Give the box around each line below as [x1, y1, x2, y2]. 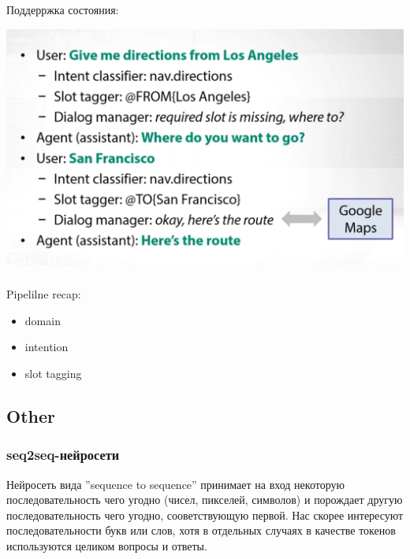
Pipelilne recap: [6, 286, 81, 302]
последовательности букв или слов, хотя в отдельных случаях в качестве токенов [6, 522, 396, 539]
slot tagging [24, 365, 82, 382]
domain [24, 312, 61, 328]
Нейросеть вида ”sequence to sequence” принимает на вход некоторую [6, 476, 345, 492]
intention [24, 339, 69, 355]
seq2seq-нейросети [6, 445, 120, 465]
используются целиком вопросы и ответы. [6, 538, 207, 554]
